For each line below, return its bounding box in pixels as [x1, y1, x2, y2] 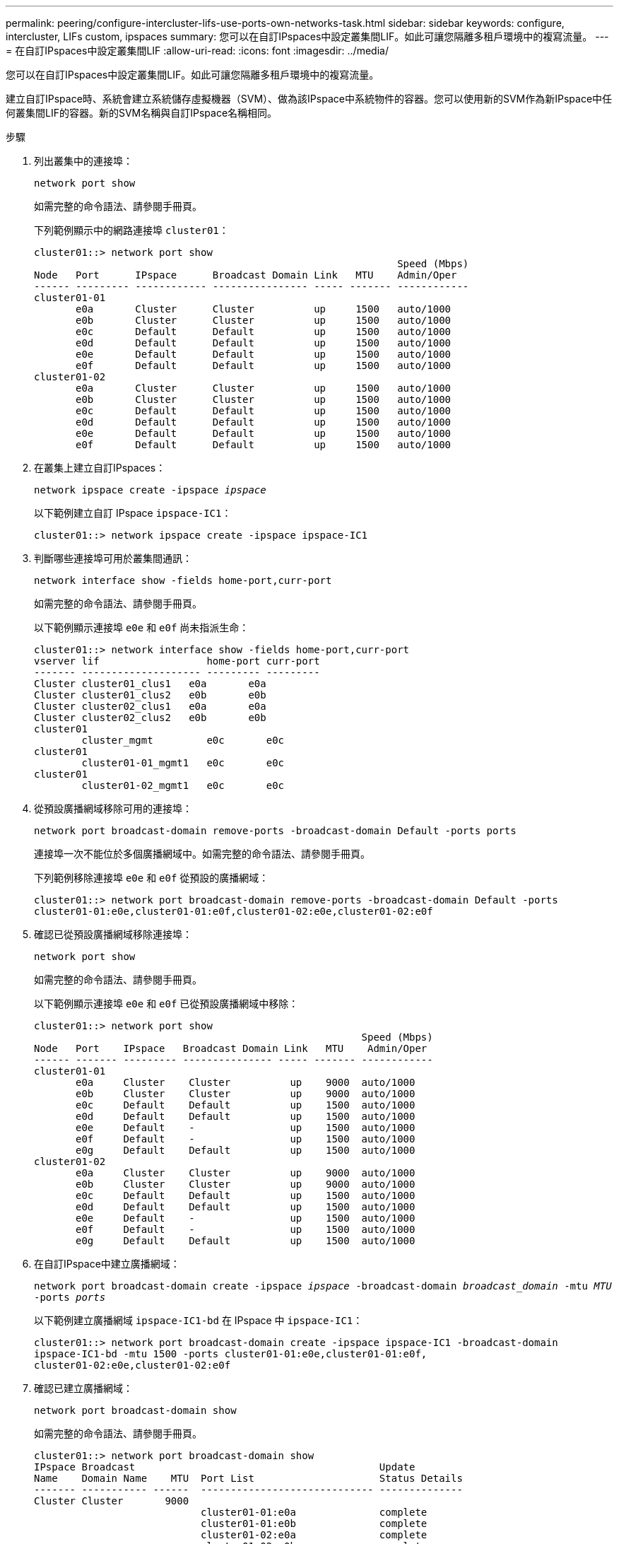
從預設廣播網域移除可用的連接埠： [34, 802, 192, 814]
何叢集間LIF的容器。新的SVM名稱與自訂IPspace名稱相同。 [6, 107, 278, 119]
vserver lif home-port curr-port [34, 655, 320, 667]
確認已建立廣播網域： [34, 1382, 133, 1394]
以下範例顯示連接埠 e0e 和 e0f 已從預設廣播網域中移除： [34, 998, 299, 1010]
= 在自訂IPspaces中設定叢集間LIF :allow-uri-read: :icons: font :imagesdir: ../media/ [6, 45, 389, 57]
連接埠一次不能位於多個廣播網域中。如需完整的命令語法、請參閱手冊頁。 [34, 848, 370, 860]
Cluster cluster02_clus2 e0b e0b [34, 712, 266, 723]
